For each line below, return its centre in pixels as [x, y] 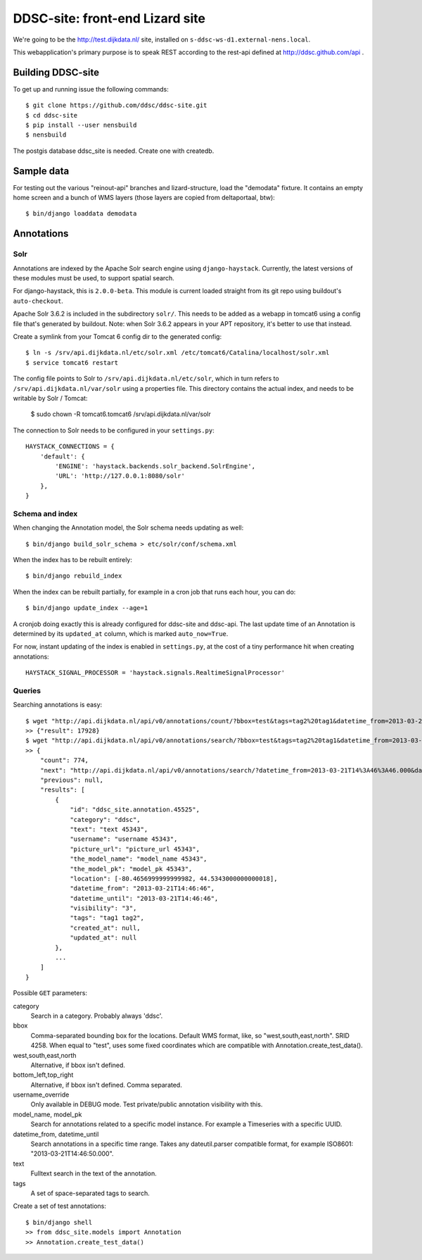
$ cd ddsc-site [52, 115]
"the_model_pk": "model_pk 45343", [131, 869]
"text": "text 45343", [109, 829]
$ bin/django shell [59, 1222]
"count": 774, [64, 760]
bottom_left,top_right [43, 1075]
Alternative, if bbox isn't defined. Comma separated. [106, 1085]
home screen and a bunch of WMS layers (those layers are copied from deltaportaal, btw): [144, 198]
